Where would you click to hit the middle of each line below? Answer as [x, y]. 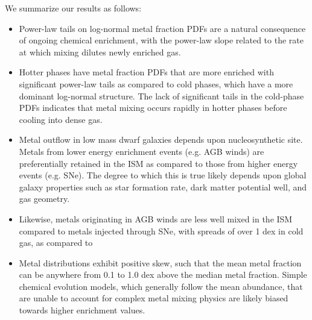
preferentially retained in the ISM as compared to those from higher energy [158, 163]
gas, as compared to [56, 243]
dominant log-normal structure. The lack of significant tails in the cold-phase [161, 96]
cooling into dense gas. [61, 119]
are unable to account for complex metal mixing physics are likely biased [154, 298]
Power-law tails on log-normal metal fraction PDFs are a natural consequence [162, 28]
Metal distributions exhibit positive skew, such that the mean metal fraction [160, 262]
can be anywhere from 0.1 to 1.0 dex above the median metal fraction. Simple [163, 275]
